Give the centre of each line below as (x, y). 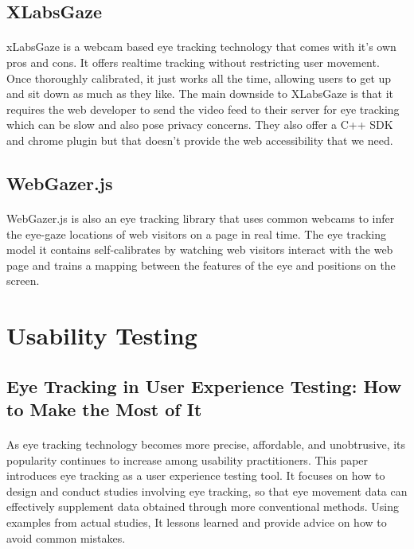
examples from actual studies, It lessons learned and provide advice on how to (197, 522)
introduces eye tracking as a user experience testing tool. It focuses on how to (196, 475)
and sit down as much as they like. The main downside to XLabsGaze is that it (200, 93)
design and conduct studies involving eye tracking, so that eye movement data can (207, 491)
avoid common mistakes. (66, 537)
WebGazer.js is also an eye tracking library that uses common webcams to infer (201, 218)
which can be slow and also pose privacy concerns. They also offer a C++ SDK (200, 125)
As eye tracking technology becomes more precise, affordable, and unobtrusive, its (206, 444)
